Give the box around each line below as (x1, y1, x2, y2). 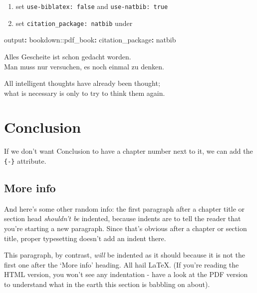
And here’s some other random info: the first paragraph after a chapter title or (4, 203, 245, 214)
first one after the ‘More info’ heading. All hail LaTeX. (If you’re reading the (4, 259, 239, 270)
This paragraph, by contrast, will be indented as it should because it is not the (4, 250, 245, 260)
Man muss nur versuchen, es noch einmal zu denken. (4, 61, 164, 71)
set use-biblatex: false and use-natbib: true (15, 1, 168, 11)
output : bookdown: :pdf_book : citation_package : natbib (4, 34, 176, 45)
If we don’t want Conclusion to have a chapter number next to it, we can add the (4, 146, 253, 156)
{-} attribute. (4, 156, 46, 166)
